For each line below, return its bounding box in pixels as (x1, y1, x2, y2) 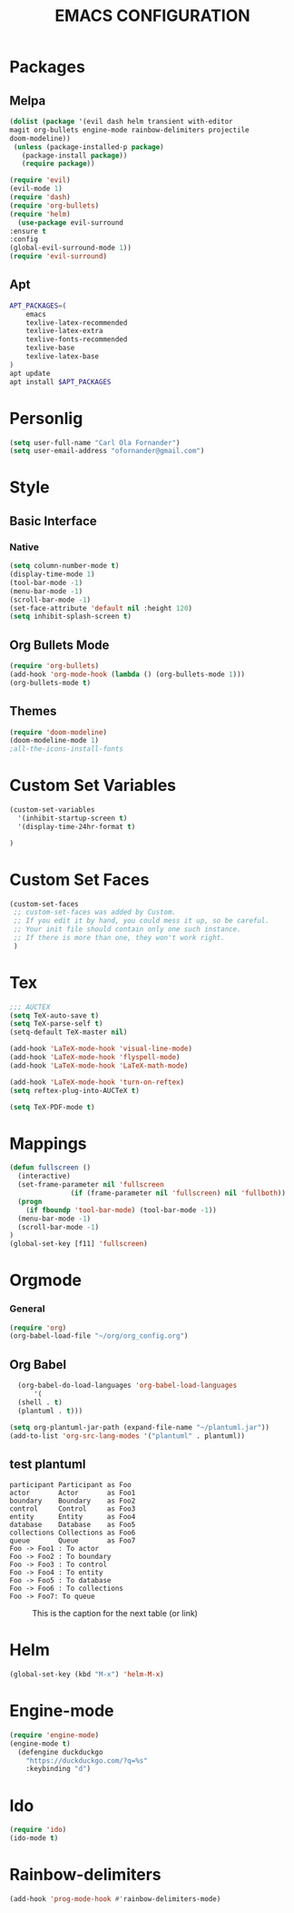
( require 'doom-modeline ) (9, 727, 107, 737)
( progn (17, 1197, 43, 1206)
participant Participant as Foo (9, 1481, 132, 1490)
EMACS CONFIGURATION (54, 5, 251, 26)
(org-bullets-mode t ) (9, 678, 92, 687)
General (9, 1302, 45, 1315)
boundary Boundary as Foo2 (9, 1496, 136, 1506)
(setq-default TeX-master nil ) (9, 1027, 128, 1037)
